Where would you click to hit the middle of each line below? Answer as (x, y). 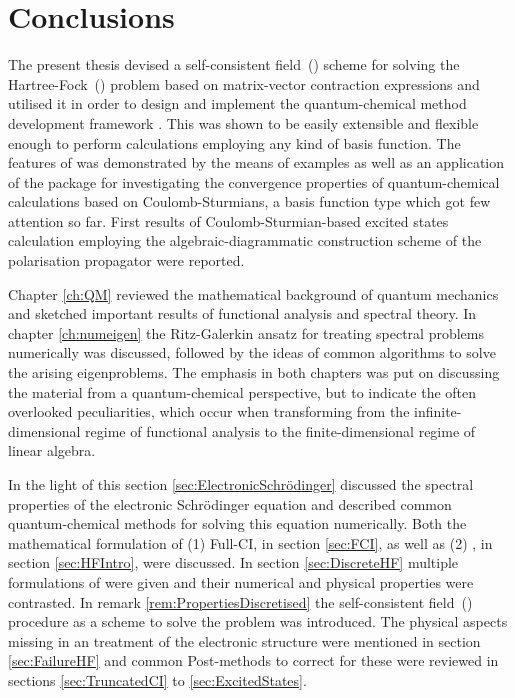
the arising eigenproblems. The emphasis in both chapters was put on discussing (254, 372)
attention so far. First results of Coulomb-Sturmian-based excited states (228, 220)
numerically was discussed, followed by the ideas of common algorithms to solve (252, 352)
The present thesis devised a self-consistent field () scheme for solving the (234, 64)
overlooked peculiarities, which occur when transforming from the (209, 411)
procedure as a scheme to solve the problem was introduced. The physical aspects (258, 621)
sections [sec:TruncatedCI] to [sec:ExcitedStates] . (157, 679)
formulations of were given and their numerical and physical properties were (241, 581)
